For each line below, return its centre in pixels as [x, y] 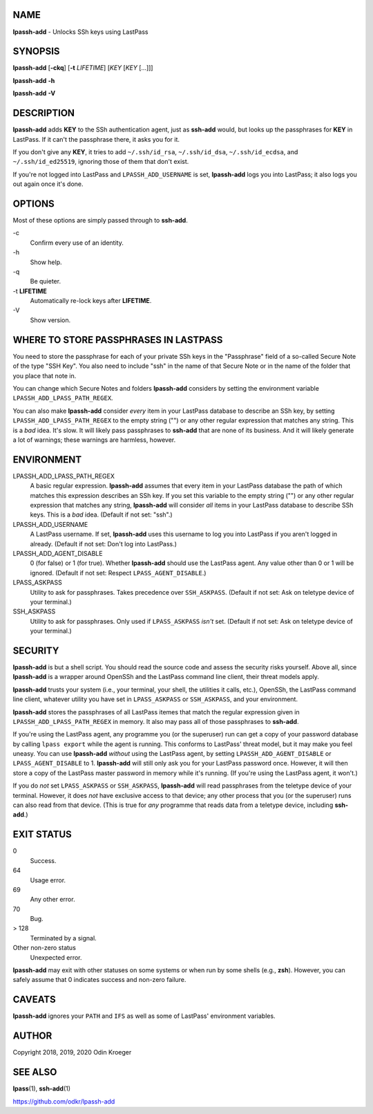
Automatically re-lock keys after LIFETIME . [91, 301]
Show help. [46, 262]
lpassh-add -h [34, 80]
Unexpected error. [56, 957]
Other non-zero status [44, 948]
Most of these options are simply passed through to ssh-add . [100, 220]
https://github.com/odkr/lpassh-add [64, 1101]
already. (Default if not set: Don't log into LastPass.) [104, 544]
